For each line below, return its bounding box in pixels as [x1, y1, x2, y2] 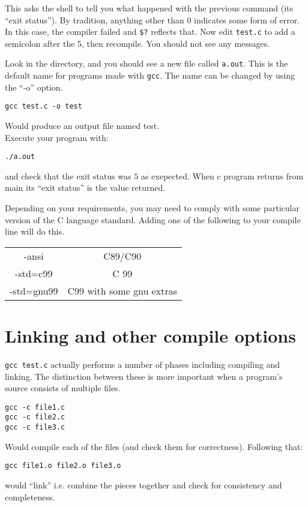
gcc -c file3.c [5, 423, 65, 432]
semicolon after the [5, 37, 75, 49]
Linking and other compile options [5, 323, 296, 347]
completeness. [5, 490, 55, 503]
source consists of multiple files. [5, 382, 121, 394]
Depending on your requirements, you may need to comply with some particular [5, 202, 300, 214]
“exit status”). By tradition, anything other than [5, 13, 184, 26]
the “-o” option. [5, 80, 63, 93]
